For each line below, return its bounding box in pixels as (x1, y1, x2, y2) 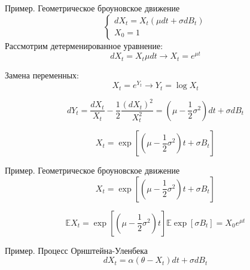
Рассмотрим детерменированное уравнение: (5, 39, 163, 51)
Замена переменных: (5, 68, 79, 81)
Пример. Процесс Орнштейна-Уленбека (5, 244, 148, 256)
